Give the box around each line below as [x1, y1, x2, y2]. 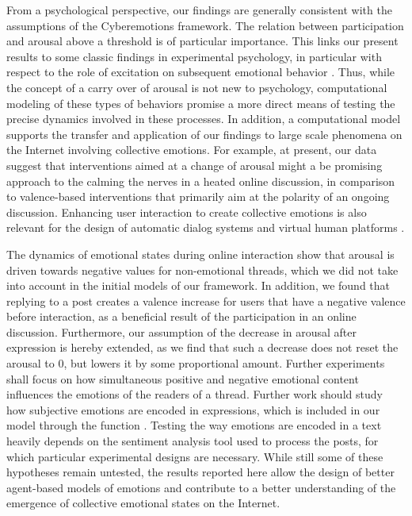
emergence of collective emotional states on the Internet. [6, 495, 280, 511]
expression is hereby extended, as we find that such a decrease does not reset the [6, 339, 399, 356]
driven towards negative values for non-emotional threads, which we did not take [6, 261, 399, 278]
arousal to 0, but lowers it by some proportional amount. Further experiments [6, 355, 385, 372]
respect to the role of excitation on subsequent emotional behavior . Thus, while [6, 64, 395, 80]
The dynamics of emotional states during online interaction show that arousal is [6, 245, 395, 262]
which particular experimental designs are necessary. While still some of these [6, 448, 383, 464]
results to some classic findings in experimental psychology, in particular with [6, 48, 382, 64]
